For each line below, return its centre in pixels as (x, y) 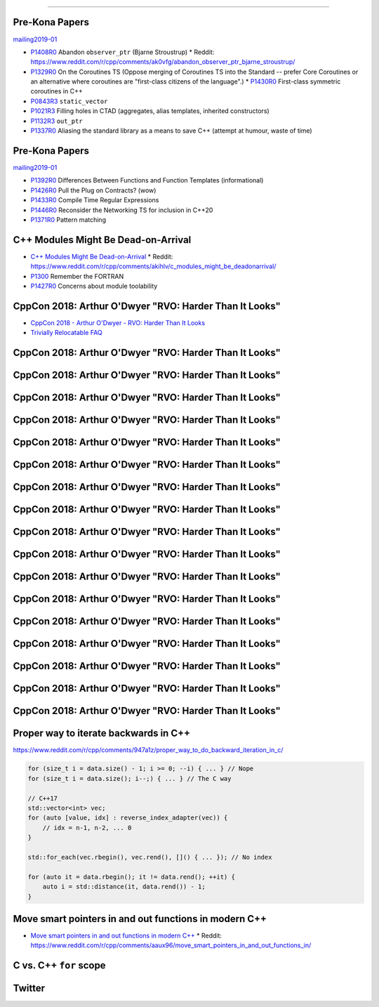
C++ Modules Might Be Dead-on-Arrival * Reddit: (102, 256)
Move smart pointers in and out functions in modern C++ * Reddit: (126, 935)
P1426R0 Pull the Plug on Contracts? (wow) (93, 190)
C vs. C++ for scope (59, 966)
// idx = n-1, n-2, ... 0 (87, 828)
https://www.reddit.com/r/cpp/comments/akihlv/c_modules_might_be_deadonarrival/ (153, 266)
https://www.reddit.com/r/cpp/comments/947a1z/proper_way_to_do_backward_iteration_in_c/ (148, 750)
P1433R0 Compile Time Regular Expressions (95, 200)
